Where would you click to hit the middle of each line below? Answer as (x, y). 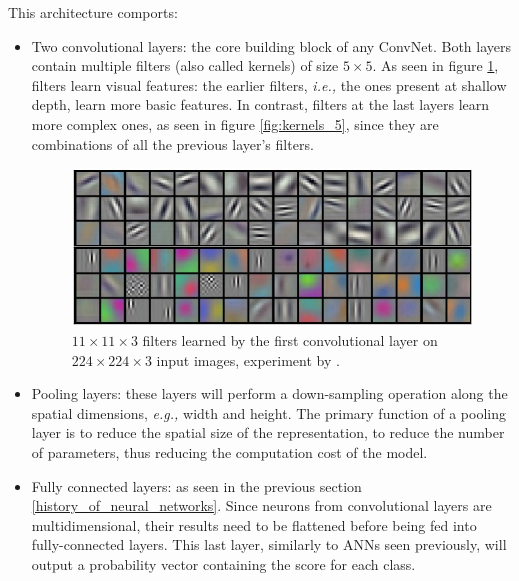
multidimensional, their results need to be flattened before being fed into (254, 524)
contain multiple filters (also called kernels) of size (185, 65)
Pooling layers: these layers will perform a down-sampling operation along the (269, 393)
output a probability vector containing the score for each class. (223, 563)
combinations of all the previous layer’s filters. (172, 143)
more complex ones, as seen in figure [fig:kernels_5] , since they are (235, 123)
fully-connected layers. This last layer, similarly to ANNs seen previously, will (269, 544)
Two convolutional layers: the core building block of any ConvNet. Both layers (271, 45)
